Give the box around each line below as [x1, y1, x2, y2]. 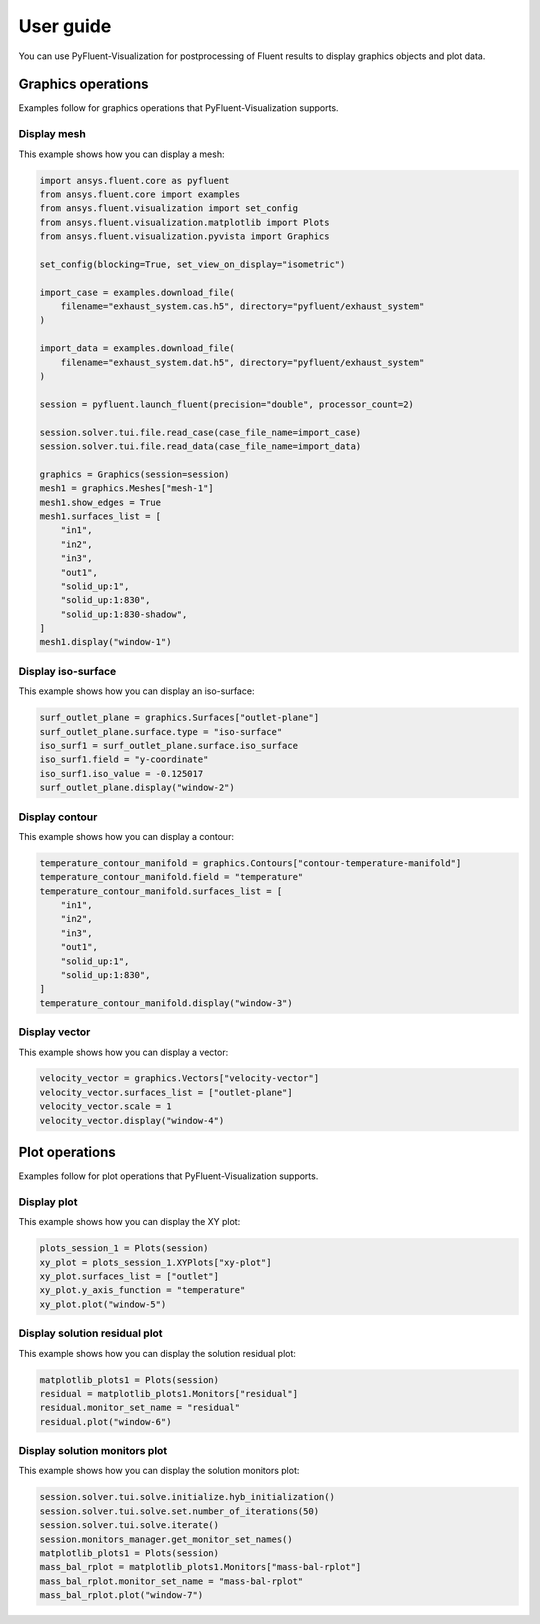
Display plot [18, 1195, 78, 1209]
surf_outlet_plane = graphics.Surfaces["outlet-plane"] [39, 712, 320, 724]
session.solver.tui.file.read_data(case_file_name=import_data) [39, 441, 362, 452]
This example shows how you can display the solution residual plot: [18, 1347, 297, 1359]
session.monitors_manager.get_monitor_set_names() [39, 1533, 294, 1545]
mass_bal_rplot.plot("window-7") [39, 1590, 204, 1601]
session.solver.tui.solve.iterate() [39, 1520, 220, 1531]
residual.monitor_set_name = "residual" [39, 1402, 240, 1414]
